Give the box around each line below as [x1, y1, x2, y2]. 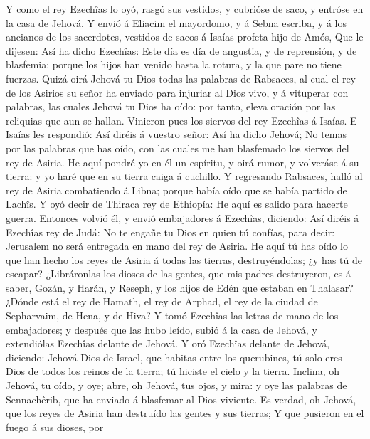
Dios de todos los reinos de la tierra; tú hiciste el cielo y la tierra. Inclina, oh [6, 364, 339, 379]
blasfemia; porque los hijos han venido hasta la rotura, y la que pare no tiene [6, 57, 342, 72]
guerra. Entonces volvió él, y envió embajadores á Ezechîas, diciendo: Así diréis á [6, 210, 359, 225]
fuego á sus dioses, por [6, 419, 104, 434]
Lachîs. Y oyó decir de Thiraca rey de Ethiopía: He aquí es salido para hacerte [6, 196, 348, 211]
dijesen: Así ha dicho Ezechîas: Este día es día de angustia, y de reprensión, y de [6, 43, 357, 58]
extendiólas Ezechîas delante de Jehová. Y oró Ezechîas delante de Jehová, [6, 336, 330, 351]
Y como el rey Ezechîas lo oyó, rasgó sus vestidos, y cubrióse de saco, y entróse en [6, 1, 364, 16]
